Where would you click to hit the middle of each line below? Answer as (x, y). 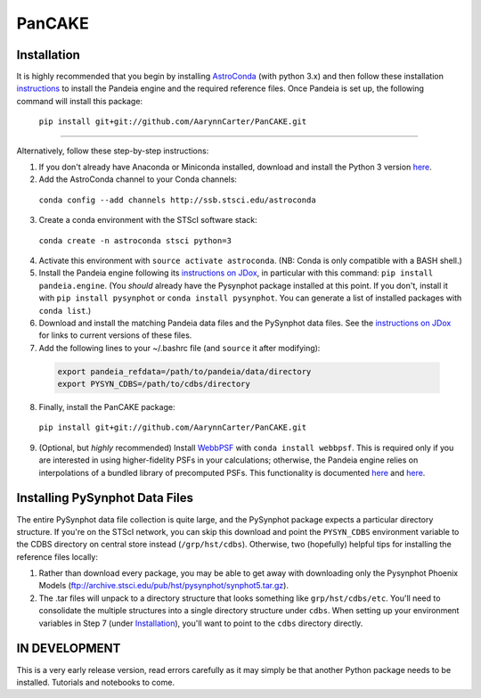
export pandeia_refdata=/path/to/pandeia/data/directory (184, 371)
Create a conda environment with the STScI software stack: (148, 220)
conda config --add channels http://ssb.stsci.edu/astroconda (177, 200)
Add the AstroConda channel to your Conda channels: (138, 179)
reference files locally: (57, 556)
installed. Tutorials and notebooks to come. (96, 682)
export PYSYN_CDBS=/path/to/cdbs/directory (154, 384)
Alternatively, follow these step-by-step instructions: (113, 151)
